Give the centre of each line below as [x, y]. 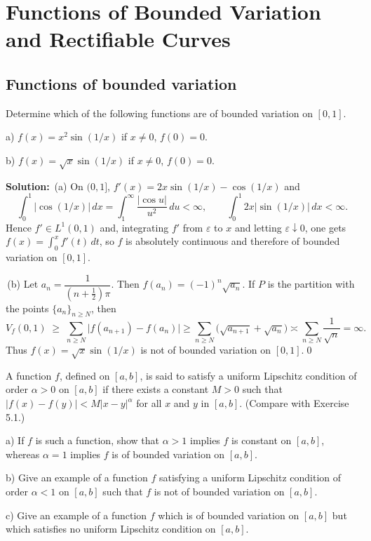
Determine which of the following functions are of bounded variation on [159, 113]
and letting [258, 227]
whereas [23, 454]
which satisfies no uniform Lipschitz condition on [111, 529]
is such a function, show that [97, 440]
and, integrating [134, 227]
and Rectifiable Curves [118, 39]
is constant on [262, 440]
